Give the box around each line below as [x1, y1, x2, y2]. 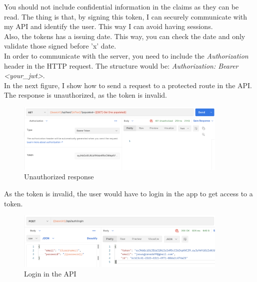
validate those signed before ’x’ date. [4, 41, 116, 51]
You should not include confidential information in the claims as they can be [4, 2, 239, 12]
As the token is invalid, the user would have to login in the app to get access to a [4, 188, 253, 198]
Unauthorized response [24, 171, 94, 182]
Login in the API [24, 268, 76, 279]
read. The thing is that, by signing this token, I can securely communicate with [4, 11, 247, 22]
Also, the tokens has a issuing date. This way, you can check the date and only [4, 31, 245, 41]
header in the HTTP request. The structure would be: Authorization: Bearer [4, 60, 238, 71]
